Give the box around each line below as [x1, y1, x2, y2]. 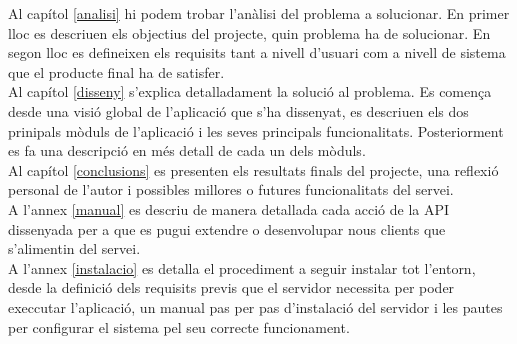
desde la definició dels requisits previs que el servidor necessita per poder [8, 277, 455, 298]
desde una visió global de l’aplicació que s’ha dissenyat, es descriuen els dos [8, 100, 469, 121]
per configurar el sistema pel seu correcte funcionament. [8, 316, 350, 337]
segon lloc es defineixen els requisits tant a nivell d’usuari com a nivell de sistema [8, 42, 506, 63]
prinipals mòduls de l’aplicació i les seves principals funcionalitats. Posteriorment [8, 120, 504, 141]
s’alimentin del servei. [8, 238, 141, 259]
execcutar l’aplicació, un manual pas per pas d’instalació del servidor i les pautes [8, 296, 503, 317]
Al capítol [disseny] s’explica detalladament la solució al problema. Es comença [8, 81, 492, 102]
